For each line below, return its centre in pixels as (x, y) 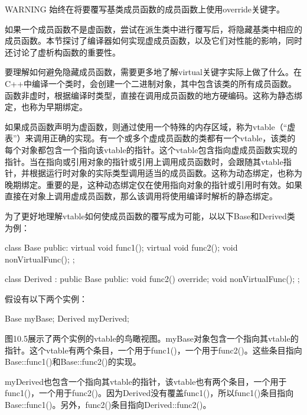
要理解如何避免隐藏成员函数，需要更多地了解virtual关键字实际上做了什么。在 (153, 72)
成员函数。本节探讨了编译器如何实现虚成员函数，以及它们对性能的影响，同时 (153, 40)
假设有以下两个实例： (46, 298)
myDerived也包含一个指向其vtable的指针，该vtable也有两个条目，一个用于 (146, 381)
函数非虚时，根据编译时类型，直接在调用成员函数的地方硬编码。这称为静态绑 (153, 95)
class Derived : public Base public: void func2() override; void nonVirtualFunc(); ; (152, 279)
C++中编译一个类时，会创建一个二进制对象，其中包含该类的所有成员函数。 (151, 83)
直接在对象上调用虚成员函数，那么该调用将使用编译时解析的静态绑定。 (141, 196)
